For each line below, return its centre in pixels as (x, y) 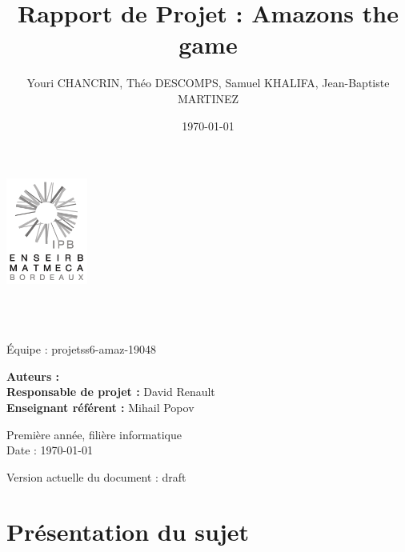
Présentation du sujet (128, 532)
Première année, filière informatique (94, 434)
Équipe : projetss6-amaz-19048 (82, 349)
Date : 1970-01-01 (50, 450)
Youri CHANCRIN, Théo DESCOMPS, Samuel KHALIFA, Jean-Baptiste (208, 83)
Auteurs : (33, 376)
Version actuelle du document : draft (96, 476)
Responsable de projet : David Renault (111, 392)
